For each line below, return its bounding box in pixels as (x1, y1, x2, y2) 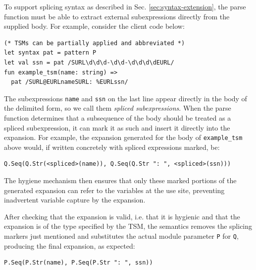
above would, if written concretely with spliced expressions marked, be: (4, 141, 220, 152)
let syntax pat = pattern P (4, 49, 97, 57)
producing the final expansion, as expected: (4, 240, 135, 251)
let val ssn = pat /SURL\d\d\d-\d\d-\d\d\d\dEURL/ (4, 59, 174, 66)
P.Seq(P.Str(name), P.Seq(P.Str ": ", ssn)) (4, 259, 153, 267)
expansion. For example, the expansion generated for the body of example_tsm (4, 132, 243, 142)
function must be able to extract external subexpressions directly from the (4, 11, 230, 21)
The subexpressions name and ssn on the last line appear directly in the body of (4, 93, 247, 103)
